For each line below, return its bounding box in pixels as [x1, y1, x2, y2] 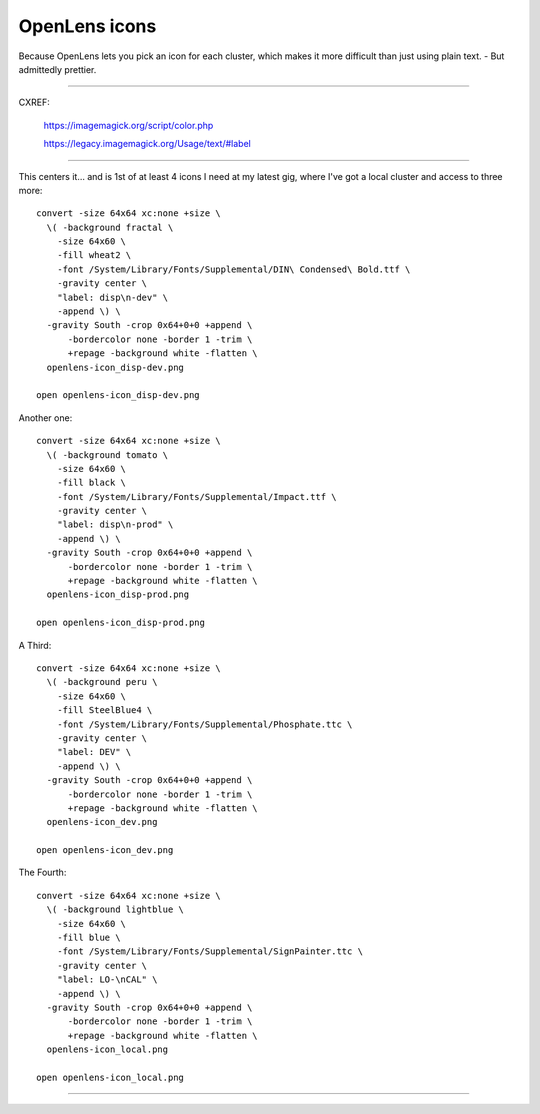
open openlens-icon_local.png [36, 1071, 185, 1083]
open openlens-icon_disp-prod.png [36, 617, 205, 629]
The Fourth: [18, 866, 67, 879]
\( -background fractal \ [46, 221, 174, 233]
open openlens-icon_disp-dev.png [36, 390, 200, 401]
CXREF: [18, 96, 50, 109]
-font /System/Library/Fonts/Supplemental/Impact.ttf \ [56, 491, 337, 502]
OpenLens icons [18, 15, 157, 37]
